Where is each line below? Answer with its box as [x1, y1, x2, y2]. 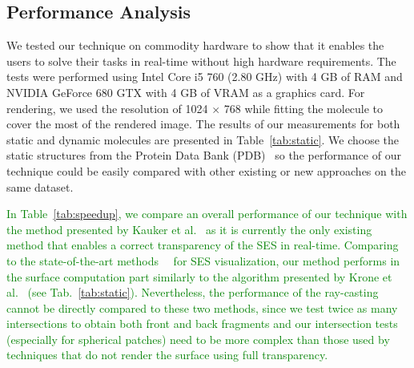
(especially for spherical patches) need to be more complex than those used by [6, 330, 390, 347]
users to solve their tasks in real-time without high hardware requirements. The [6, 52, 396, 69]
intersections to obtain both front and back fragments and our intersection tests [6, 315, 398, 332]
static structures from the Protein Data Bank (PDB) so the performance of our [6, 147, 401, 164]
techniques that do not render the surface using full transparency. [6, 346, 328, 363]
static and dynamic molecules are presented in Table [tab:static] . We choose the [6, 131, 400, 148]
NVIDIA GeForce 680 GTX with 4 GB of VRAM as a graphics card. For [6, 83, 365, 100]
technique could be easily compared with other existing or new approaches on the [6, 162, 406, 179]
